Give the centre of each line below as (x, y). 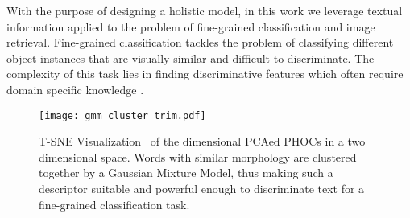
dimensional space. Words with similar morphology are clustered (198, 156)
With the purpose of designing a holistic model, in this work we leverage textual (205, 10)
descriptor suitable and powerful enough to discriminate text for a (202, 188)
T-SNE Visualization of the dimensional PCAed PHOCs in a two (202, 141)
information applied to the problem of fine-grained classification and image (191, 26)
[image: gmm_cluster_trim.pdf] (122, 115)
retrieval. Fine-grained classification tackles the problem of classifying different (200, 42)
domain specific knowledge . (75, 89)
